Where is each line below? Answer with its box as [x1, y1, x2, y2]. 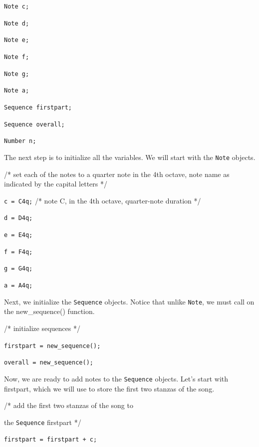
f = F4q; [4, 248, 33, 255]
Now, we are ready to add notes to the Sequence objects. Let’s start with [4, 373, 229, 383]
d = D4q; [4, 214, 33, 222]
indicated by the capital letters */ [4, 178, 108, 189]
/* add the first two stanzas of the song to [4, 400, 133, 410]
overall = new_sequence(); [4, 359, 93, 366]
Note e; [4, 36, 29, 44]
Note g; [4, 70, 29, 77]
